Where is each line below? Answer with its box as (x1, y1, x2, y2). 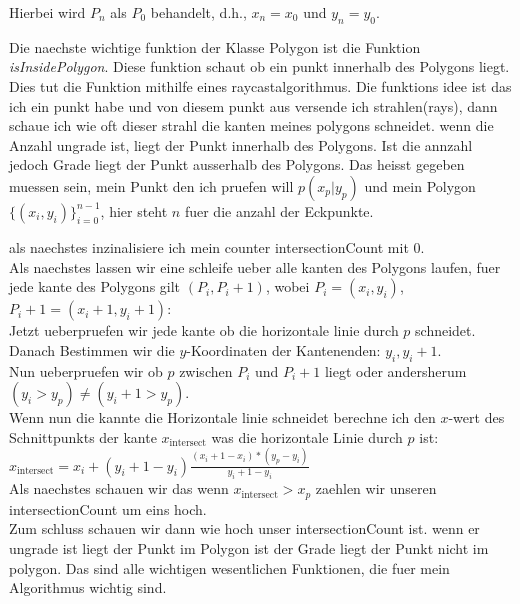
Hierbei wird (9, 2, 86, 22)
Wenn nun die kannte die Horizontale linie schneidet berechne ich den (9, 407, 436, 428)
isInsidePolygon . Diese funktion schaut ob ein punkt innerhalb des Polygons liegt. (9, 56, 510, 77)
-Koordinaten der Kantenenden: (186, 339, 381, 360)
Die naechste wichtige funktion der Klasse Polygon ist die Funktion (9, 36, 421, 57)
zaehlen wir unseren (315, 478, 437, 499)
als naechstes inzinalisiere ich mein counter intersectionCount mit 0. (9, 236, 425, 257)
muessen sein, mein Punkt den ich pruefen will (9, 175, 294, 196)
